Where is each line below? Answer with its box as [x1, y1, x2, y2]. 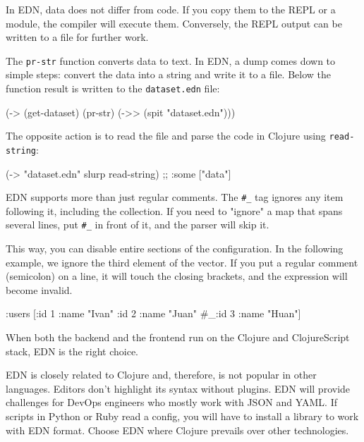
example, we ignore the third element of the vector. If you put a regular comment [6, 254, 358, 269]
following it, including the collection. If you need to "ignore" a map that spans [6, 203, 343, 218]
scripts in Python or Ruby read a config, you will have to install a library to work [6, 409, 359, 424]
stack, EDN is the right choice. [6, 343, 139, 358]
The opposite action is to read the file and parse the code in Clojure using [6, 128, 326, 143]
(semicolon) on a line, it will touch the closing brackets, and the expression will [6, 269, 348, 283]
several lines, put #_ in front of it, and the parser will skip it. [6, 217, 269, 232]
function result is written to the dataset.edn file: [6, 81, 220, 96]
